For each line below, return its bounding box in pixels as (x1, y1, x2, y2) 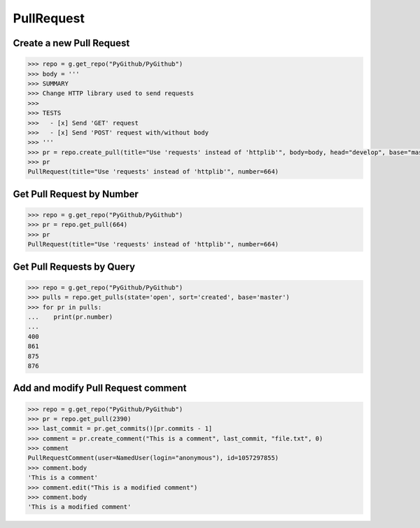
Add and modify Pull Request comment (13, 382, 187, 394)
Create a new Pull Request (13, 37, 130, 49)
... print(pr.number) (27, 312, 113, 321)
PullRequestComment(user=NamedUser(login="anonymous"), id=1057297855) (27, 454, 279, 462)
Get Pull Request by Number (13, 188, 139, 200)
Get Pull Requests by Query (13, 260, 136, 272)
